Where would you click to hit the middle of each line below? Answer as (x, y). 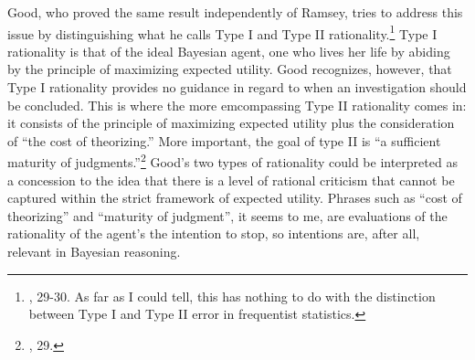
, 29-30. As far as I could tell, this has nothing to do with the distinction (232, 296)
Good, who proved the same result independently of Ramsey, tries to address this (235, 12)
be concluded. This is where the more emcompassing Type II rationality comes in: (237, 105)
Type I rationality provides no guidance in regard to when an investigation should (237, 87)
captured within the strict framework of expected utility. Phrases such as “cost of (235, 198)
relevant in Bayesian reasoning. (94, 252)
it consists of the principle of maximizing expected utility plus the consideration (231, 123)
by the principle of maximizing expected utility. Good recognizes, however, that (230, 69)
